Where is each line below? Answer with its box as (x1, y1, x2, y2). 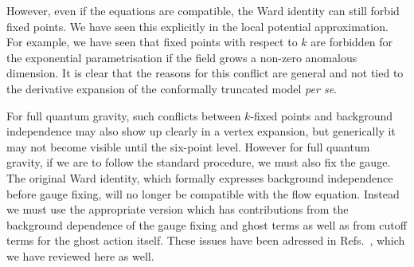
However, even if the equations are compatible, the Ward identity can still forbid (6, 2, 400, 18)
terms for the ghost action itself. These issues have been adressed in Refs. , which (6, 232, 405, 249)
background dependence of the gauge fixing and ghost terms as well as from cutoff (6, 216, 407, 233)
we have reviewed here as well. (6, 247, 154, 264)
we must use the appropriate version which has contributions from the (6, 201, 349, 218)
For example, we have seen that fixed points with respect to (6, 33, 298, 50)
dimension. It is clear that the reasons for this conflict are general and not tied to (6, 65, 404, 81)
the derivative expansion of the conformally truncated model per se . (6, 80, 337, 96)
